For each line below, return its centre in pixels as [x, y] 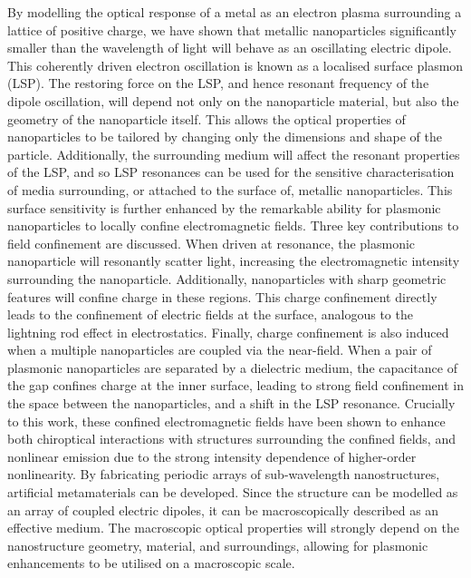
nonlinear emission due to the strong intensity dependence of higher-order [212, 456]
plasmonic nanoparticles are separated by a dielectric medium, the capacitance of [232, 367]
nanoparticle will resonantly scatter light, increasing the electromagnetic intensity [234, 261]
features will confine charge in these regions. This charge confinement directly [222, 296]
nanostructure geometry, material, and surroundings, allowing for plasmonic [218, 545]
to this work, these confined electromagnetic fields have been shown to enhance [226, 421]
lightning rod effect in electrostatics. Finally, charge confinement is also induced [228, 332]
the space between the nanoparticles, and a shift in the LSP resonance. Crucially [231, 403]
